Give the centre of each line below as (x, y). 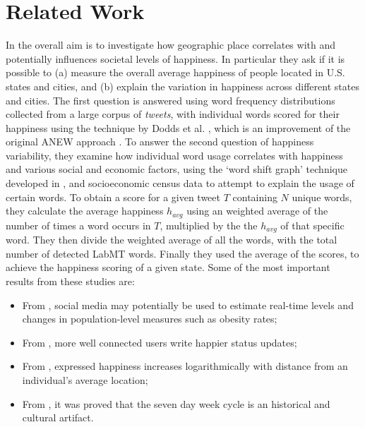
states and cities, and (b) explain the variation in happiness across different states (182, 86)
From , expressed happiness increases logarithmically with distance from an (185, 366)
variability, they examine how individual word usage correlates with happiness (174, 155)
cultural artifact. (58, 417)
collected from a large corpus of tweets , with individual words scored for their (173, 114)
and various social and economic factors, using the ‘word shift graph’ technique (176, 169)
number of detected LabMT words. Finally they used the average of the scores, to (182, 253)
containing (255, 197)
